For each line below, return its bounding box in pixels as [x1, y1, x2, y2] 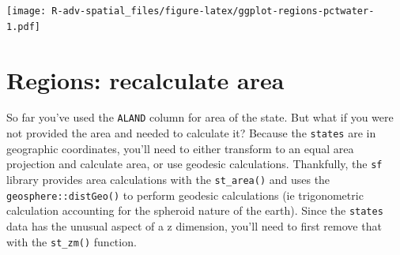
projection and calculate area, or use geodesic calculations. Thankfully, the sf [6, 156, 383, 172]
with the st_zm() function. [6, 233, 137, 249]
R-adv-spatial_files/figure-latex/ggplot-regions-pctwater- [51, 6, 375, 17]
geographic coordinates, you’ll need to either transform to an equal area [6, 140, 354, 156]
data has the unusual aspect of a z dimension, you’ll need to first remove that [6, 217, 382, 234]
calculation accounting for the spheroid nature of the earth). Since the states [6, 202, 383, 219]
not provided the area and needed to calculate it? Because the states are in [6, 125, 376, 141]
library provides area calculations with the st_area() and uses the [6, 171, 330, 187]
